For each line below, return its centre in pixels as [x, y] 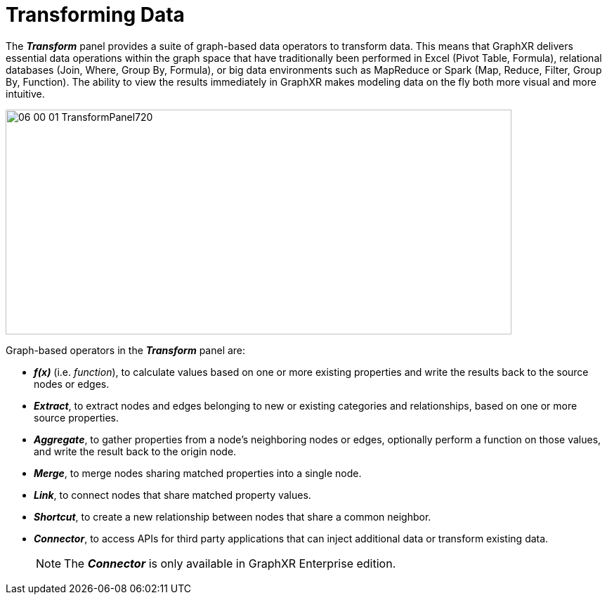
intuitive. [25, 93]
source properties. [76, 417]
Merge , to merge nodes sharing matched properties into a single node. [198, 473]
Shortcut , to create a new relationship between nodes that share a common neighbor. [233, 516]
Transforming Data [95, 15]
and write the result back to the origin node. [135, 451]
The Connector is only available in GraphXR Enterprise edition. [230, 563]
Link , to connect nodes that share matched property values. [172, 495]
